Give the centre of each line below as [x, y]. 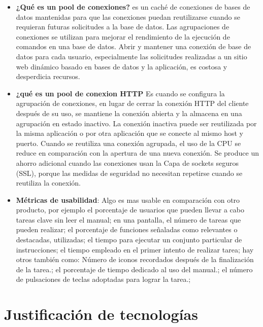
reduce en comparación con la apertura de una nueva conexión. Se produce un [137, 153]
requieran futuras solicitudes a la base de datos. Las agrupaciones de [123, 27]
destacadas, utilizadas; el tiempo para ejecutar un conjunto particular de [129, 240]
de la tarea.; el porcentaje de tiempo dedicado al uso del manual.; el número [134, 269]
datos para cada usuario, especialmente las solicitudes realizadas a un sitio [131, 56]
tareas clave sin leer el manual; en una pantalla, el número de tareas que [128, 219]
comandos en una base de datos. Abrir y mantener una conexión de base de [134, 46]
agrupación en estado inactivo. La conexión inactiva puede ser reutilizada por [136, 123]
